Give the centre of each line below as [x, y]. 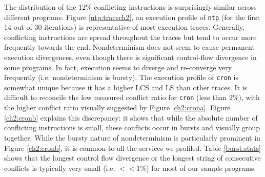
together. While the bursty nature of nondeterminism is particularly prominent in [132, 137]
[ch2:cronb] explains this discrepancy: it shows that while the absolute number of [131, 117]
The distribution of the [40, 7]
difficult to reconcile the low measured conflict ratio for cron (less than [116, 97]
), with [249, 97]
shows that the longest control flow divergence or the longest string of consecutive [132, 158]
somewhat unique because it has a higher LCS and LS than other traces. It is [126, 87]
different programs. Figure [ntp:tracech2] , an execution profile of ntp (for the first [132, 17]
